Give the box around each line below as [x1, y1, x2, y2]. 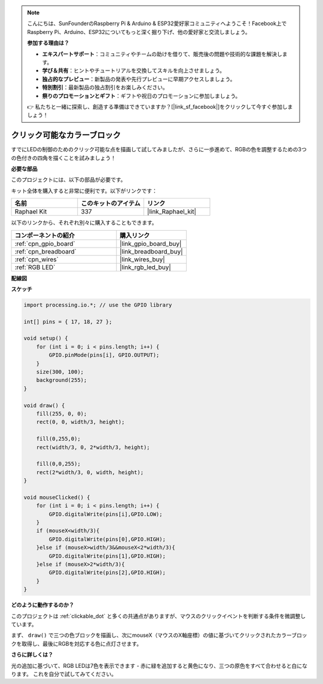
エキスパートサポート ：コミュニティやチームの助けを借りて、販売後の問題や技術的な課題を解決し [42, 50, 282, 57]
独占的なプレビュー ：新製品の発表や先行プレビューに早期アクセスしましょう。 [42, 75, 236, 83]
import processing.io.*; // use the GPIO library [23, 301, 172, 308]
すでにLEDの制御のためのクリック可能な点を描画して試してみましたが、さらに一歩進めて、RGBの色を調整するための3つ [11, 146, 307, 153]
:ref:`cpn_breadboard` [14, 247, 77, 255]
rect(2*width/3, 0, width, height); [36, 469, 144, 475]
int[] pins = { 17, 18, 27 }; [23, 318, 112, 325]
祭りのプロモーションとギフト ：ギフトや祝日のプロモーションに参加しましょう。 [42, 92, 241, 99]
